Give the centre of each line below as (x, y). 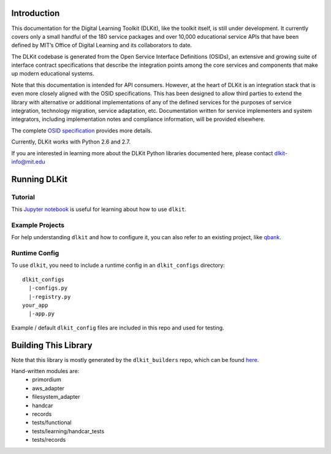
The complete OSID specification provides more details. (82, 130)
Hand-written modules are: (45, 371)
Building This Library (52, 345)
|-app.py (42, 314)
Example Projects (38, 225)
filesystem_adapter (56, 397)
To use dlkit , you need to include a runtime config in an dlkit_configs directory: (118, 265)
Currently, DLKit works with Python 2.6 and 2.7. (71, 142)
